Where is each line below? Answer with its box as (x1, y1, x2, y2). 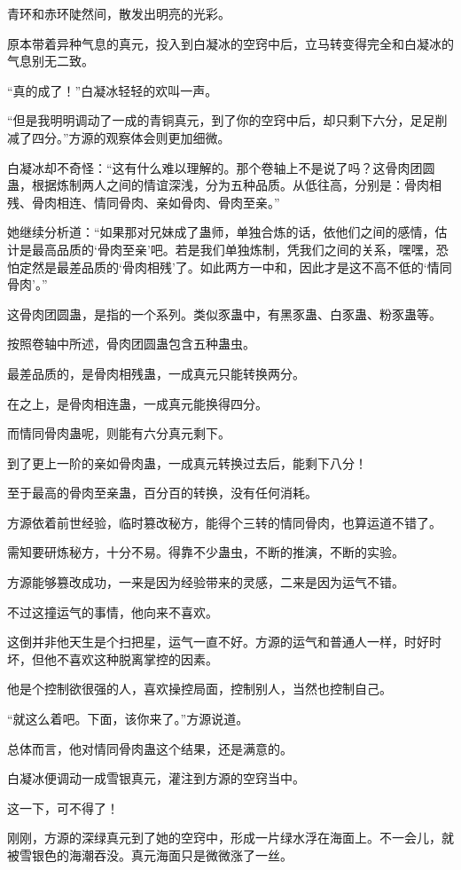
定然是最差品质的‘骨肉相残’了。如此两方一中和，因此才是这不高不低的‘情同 (19, 257, 452, 276)
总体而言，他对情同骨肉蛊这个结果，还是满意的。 (7, 739, 293, 757)
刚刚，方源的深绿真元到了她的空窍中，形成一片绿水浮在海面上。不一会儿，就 (7, 828, 454, 847)
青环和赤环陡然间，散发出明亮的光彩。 (7, 4, 230, 22)
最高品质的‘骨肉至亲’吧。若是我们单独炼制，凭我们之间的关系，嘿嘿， (31, 239, 436, 258)
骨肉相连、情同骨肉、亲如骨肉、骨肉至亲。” (31, 192, 280, 211)
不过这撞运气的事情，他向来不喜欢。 (7, 602, 218, 621)
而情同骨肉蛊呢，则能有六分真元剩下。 (7, 424, 230, 443)
